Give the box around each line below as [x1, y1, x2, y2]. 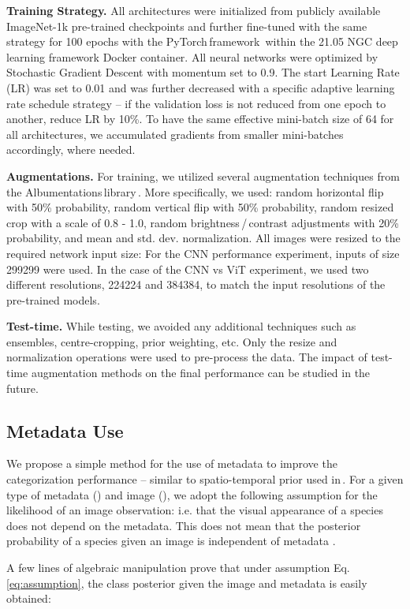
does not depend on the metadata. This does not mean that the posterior [6, 517, 361, 533]
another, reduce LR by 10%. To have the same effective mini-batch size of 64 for [6, 110, 394, 127]
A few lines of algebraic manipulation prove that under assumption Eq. [6, 559, 350, 576]
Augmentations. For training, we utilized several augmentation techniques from [6, 167, 400, 184]
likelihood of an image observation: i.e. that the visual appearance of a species [6, 502, 383, 518]
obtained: [6, 590, 51, 607]
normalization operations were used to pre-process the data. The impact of [6, 349, 367, 365]
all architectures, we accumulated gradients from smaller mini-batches [6, 125, 344, 142]
